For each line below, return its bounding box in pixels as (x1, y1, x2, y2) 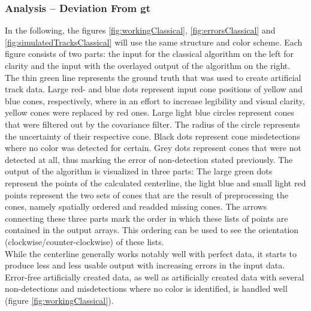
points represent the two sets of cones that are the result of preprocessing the (5, 188, 288, 201)
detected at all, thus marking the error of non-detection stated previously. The (5, 153, 293, 165)
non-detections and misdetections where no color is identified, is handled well (5, 282, 288, 295)
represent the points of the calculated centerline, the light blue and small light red (5, 176, 306, 189)
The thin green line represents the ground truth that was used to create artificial (5, 71, 301, 83)
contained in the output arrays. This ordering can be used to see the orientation (5, 224, 299, 236)
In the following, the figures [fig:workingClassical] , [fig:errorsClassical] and (5, 24, 276, 37)
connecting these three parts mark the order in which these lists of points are (5, 212, 288, 224)
